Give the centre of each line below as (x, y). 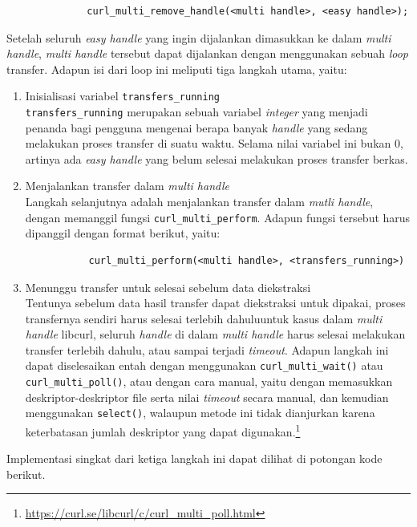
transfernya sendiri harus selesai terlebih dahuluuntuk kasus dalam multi (204, 318)
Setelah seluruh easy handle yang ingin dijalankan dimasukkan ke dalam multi (199, 37)
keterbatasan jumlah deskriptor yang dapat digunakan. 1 (163, 430)
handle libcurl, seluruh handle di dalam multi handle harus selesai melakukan (215, 334)
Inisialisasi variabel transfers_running (122, 96)
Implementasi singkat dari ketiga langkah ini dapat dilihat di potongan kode (194, 458)
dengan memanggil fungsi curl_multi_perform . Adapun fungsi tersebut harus (218, 217)
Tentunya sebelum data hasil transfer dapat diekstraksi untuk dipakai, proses (215, 303)
